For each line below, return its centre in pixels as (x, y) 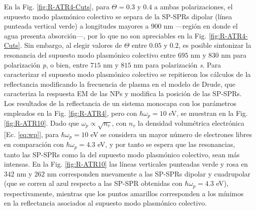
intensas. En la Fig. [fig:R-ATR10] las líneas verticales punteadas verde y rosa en (126, 164)
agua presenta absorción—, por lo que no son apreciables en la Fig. (105, 35)
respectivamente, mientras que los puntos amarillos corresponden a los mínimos (124, 193)
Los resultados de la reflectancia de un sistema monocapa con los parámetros (120, 103)
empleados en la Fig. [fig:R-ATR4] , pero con (71, 113)
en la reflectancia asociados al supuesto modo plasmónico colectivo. (106, 203)
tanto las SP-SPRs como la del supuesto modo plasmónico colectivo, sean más (122, 154)
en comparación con (34, 144)
